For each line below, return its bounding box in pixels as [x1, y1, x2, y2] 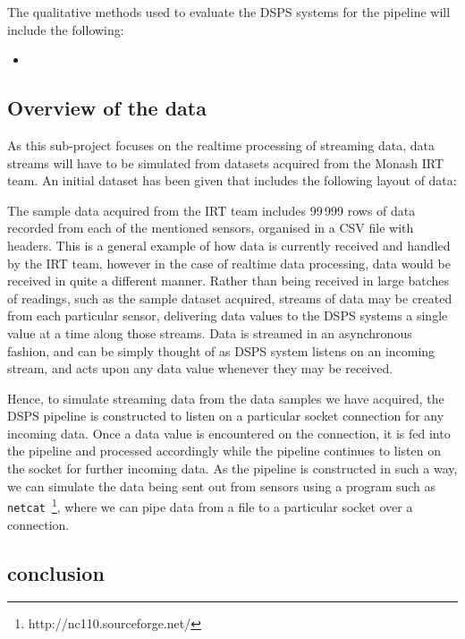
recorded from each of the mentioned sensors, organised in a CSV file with [7, 218, 414, 237]
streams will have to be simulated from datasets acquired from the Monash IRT [7, 153, 444, 172]
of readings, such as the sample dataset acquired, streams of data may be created [7, 288, 452, 307]
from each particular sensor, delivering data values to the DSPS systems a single [7, 306, 448, 325]
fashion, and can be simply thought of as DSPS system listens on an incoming [7, 341, 435, 360]
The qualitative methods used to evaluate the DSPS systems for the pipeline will [7, 3, 451, 21]
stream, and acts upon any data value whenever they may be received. [7, 359, 393, 378]
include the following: [7, 20, 124, 38]
